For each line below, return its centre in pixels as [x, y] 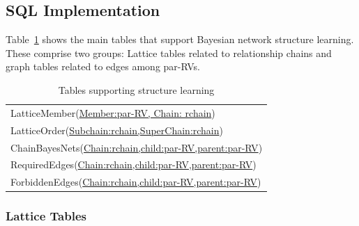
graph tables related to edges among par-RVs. [103, 66]
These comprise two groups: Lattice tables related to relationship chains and [169, 53]
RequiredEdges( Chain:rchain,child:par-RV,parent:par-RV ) [133, 164]
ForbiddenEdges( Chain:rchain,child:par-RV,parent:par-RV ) [136, 182]
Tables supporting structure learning [136, 89]
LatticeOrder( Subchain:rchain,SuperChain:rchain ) [117, 130]
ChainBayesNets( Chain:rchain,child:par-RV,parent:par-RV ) [137, 147]
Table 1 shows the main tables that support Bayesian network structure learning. [180, 39]
